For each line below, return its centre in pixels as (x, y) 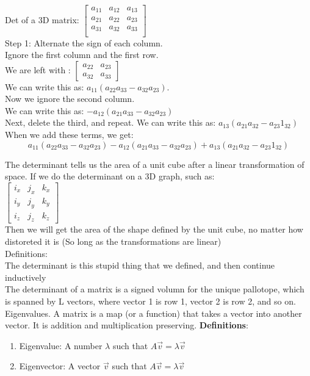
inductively (26, 277)
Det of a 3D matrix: (42, 19)
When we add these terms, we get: (69, 135)
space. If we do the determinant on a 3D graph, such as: (110, 176)
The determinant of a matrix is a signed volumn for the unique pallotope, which (155, 289)
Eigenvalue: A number (61, 345)
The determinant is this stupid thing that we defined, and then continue (140, 265)
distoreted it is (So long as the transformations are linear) (113, 241)
